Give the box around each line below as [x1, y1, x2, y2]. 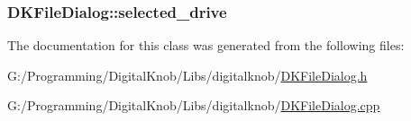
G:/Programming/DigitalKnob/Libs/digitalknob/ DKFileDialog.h [7, 65, 368, 84]
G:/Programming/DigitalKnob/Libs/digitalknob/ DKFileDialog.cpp [7, 96, 380, 115]
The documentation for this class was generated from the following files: [7, 36, 405, 55]
